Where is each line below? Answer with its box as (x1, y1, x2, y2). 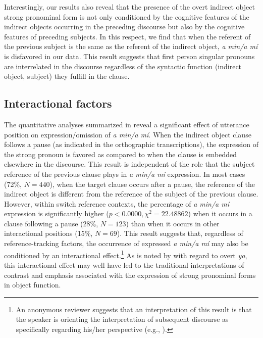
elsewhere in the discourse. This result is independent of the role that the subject (4, 159, 255, 169)
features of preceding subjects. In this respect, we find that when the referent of (4, 31, 251, 41)
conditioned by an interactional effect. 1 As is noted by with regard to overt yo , (4, 248, 247, 260)
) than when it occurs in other (126, 218, 220, 228)
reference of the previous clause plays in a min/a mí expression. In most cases (4, 168, 245, 179)
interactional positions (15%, (4, 228, 93, 238)
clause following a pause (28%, (4, 218, 98, 228)
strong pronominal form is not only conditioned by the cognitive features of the (4, 11, 249, 22)
